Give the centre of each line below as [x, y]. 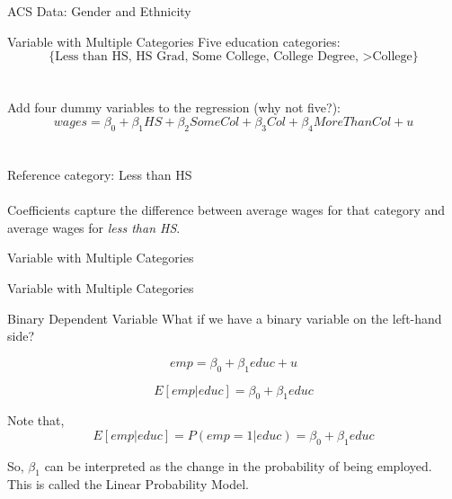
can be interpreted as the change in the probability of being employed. [238, 465]
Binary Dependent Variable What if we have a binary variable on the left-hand [225, 318]
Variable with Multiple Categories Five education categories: [174, 41]
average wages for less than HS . [94, 227]
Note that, [36, 420]
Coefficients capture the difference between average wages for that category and [226, 210]
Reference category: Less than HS [100, 174]
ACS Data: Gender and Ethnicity [99, 11]
